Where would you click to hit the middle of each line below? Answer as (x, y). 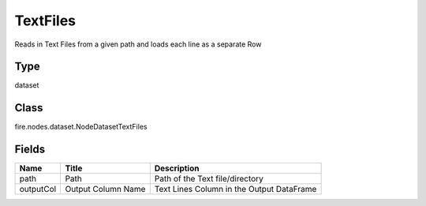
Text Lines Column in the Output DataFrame (235, 189)
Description (177, 168)
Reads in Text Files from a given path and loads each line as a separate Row (138, 44)
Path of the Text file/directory (209, 179)
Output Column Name (105, 189)
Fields (30, 150)
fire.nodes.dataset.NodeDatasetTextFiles (81, 127)
